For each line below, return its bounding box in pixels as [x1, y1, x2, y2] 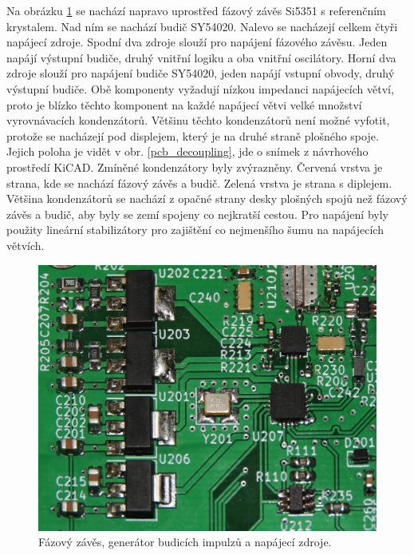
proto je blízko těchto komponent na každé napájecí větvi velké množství [6, 96, 362, 113]
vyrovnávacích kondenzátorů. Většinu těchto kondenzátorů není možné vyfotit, [6, 112, 390, 129]
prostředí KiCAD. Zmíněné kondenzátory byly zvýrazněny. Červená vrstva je [6, 158, 383, 175]
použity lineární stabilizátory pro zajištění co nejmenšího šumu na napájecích [6, 221, 384, 238]
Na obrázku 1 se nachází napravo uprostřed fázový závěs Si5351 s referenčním [6, 2, 386, 18]
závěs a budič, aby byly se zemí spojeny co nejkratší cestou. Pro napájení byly [6, 205, 388, 222]
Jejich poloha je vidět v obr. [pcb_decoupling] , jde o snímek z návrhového [6, 143, 369, 160]
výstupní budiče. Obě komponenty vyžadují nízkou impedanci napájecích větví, [6, 80, 394, 97]
